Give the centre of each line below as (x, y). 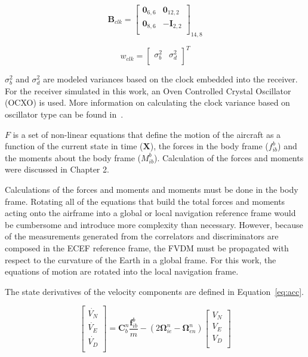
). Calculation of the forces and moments (229, 157)
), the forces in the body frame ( (209, 146)
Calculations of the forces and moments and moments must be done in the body (152, 190)
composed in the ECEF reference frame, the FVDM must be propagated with (147, 248)
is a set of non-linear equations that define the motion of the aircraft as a (147, 134)
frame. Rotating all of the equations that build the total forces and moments (145, 201)
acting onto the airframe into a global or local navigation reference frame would (150, 213)
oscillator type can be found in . (64, 114)
